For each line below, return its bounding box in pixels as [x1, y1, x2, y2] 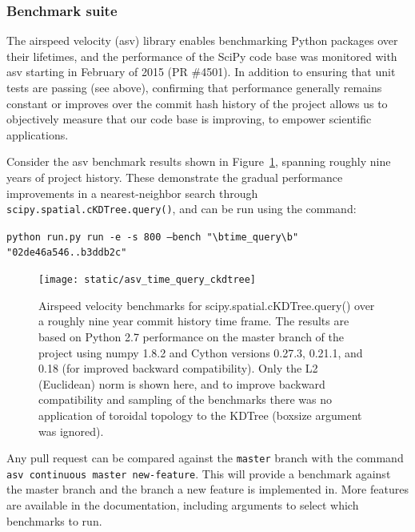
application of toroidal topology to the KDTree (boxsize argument [38, 406, 362, 423]
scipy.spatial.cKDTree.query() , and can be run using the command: [6, 200, 357, 217]
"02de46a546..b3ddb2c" [6, 247, 127, 259]
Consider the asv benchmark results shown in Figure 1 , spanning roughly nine [6, 153, 391, 170]
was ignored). [38, 422, 104, 439]
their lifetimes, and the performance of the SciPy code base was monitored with [6, 47, 397, 64]
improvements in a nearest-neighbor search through [6, 184, 258, 201]
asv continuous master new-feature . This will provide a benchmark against [6, 465, 391, 482]
